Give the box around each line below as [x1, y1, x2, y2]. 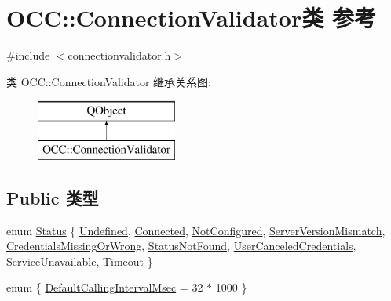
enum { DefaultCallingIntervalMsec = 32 [6, 279, 203, 296]
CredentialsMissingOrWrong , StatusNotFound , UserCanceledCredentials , [6, 238, 356, 254]
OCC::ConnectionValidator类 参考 [6, 2, 376, 34]
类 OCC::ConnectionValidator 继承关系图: [6, 73, 212, 89]
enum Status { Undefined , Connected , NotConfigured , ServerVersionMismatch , [6, 222, 386, 238]
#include [6, 47, 50, 63]
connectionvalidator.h [68, 47, 171, 63]
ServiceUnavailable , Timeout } [6, 252, 153, 269]
